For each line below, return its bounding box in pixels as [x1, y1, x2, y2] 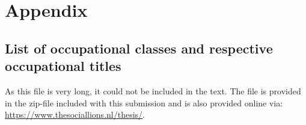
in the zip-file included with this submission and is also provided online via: [5, 96, 283, 109]
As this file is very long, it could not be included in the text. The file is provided [5, 84, 301, 97]
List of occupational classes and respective [5, 38, 273, 57]
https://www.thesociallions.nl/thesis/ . [5, 108, 145, 121]
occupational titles [5, 56, 121, 75]
